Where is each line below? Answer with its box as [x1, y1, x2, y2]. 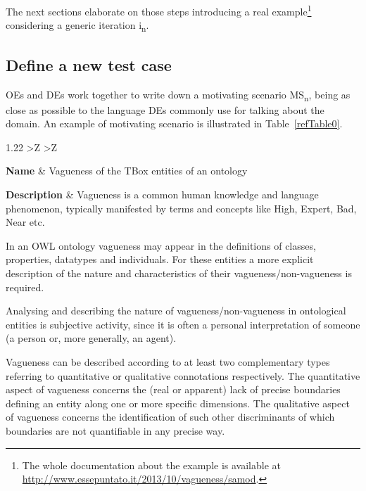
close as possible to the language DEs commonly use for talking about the [6, 102, 324, 117]
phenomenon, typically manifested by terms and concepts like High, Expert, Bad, [6, 200, 357, 215]
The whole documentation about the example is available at [22, 457, 281, 472]
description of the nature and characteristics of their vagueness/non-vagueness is [6, 266, 352, 281]
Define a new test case [6, 53, 172, 75]
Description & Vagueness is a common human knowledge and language [6, 187, 319, 202]
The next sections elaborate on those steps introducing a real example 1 [6, 2, 312, 18]
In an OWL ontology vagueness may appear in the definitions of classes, [6, 238, 316, 253]
